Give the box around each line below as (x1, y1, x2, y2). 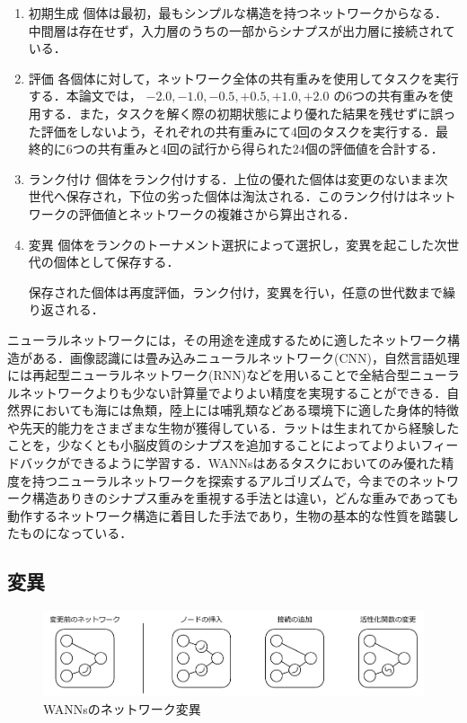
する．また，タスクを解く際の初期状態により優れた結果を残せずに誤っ (40, 103, 456, 122)
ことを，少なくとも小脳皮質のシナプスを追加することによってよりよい (7, 436, 421, 454)
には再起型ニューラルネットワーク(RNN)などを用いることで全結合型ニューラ (7, 366, 460, 384)
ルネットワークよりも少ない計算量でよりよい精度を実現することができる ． (7, 383, 447, 401)
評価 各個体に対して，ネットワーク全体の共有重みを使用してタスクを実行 (28, 68, 459, 87)
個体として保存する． (53, 252, 180, 271)
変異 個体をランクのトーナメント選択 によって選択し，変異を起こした (28, 234, 435, 253)
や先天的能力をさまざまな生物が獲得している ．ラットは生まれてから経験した (7, 418, 460, 436)
